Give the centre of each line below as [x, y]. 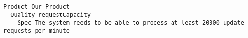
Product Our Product [37, 7]
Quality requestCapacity [50, 15]
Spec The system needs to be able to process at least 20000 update [131, 23]
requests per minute [37, 31]
